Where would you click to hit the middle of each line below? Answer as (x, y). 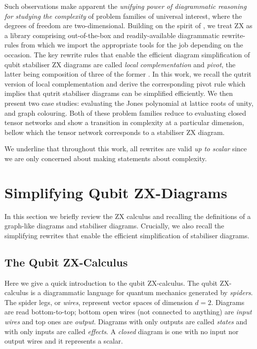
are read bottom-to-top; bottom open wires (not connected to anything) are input (128, 312)
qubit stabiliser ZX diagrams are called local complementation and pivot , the (120, 64)
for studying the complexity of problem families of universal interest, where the (123, 16)
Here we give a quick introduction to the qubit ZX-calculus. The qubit (111, 283)
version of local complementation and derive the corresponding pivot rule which (125, 83)
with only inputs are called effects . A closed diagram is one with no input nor (122, 331)
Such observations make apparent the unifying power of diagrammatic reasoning (126, 6)
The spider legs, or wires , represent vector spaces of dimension (99, 302)
